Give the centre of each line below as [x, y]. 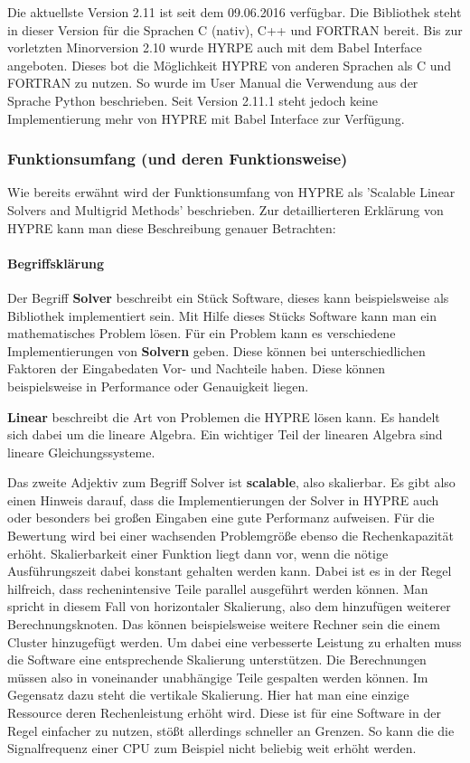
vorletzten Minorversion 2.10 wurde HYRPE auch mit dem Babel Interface [215, 47]
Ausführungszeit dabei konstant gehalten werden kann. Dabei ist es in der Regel [230, 571]
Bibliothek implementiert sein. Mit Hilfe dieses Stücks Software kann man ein [222, 315]
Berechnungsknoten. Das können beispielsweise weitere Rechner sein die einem [224, 624]
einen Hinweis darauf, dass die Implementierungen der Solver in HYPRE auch [223, 499]
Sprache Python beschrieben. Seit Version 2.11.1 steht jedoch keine [193, 100]
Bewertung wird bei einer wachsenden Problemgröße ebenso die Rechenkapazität [231, 536]
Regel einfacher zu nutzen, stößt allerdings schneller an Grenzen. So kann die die [231, 730]
